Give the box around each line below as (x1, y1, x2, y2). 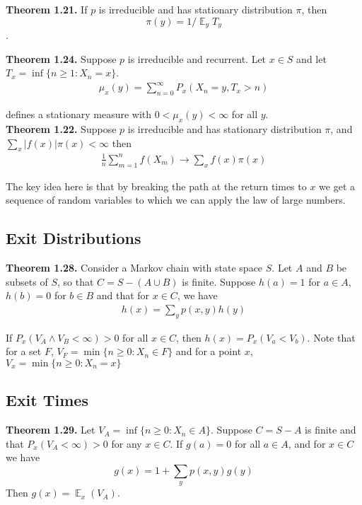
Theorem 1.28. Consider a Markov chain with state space (6, 260, 263, 275)
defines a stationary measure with (6, 107, 152, 122)
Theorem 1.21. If (6, 2, 88, 16)
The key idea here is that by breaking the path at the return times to (6, 178, 307, 193)
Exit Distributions (6, 227, 141, 249)
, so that (57, 274, 94, 289)
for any (111, 436, 142, 451)
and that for (96, 288, 150, 303)
